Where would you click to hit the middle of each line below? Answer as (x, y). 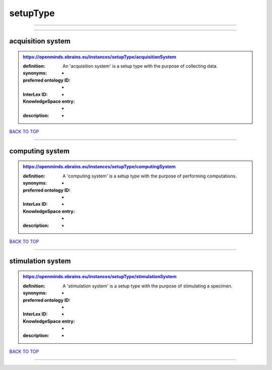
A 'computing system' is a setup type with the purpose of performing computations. (150, 176)
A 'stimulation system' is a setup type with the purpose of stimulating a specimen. (148, 286)
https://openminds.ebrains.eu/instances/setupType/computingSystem (99, 167)
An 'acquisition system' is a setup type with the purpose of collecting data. (140, 66)
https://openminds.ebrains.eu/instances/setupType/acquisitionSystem (99, 57)
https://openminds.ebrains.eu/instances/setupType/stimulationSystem (100, 277)
